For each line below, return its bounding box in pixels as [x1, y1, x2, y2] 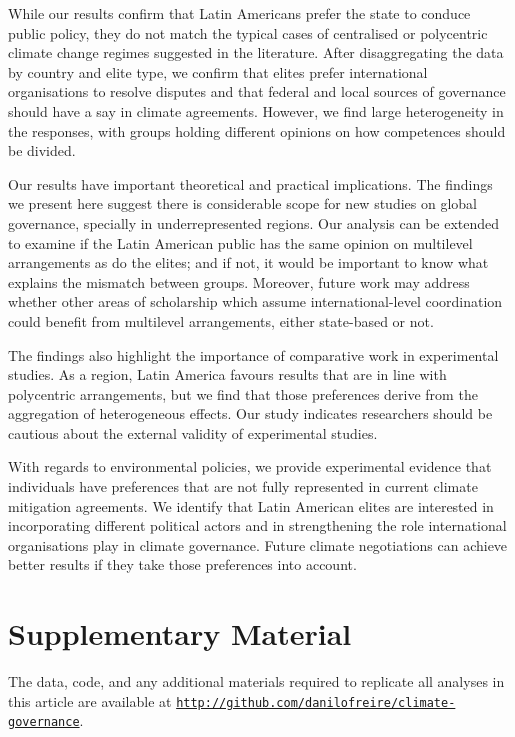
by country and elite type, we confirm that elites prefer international [8, 61, 428, 82]
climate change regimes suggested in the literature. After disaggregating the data [8, 42, 504, 63]
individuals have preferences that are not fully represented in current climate [8, 476, 478, 497]
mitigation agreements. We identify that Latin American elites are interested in [8, 495, 494, 516]
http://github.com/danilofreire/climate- [176, 695, 456, 710]
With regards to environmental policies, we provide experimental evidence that [8, 456, 492, 477]
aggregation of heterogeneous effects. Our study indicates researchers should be [8, 403, 493, 424]
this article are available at [8, 690, 172, 711]
